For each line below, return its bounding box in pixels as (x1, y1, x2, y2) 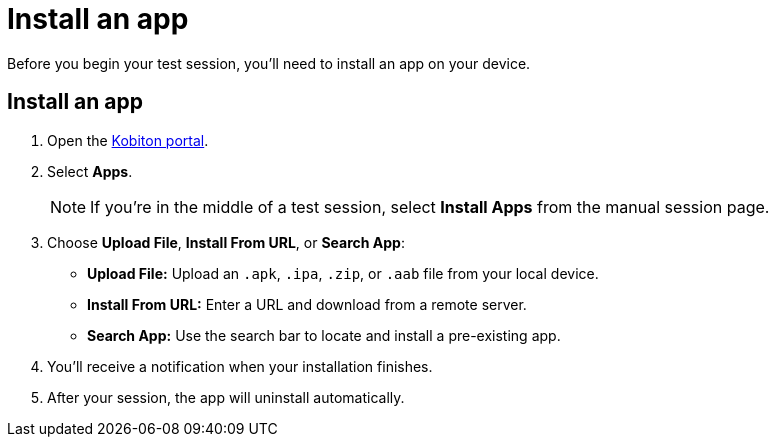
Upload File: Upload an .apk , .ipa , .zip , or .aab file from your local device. (87, 264, 599, 282)
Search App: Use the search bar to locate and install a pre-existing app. (87, 326, 561, 344)
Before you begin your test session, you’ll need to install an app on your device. (7, 54, 531, 72)
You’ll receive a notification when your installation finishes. (47, 357, 433, 375)
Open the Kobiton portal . (47, 131, 209, 149)
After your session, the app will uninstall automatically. (47, 388, 405, 406)
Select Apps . (47, 162, 133, 180)
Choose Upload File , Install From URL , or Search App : (47, 233, 405, 251)
